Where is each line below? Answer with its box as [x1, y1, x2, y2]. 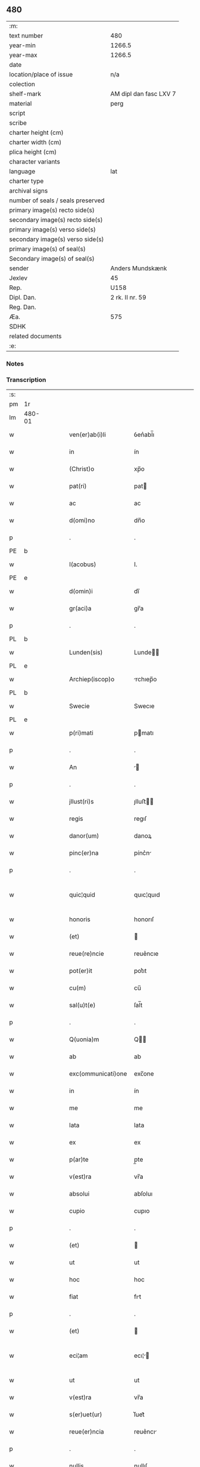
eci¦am [69, 1351, 88, 1360]
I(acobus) [69, 560, 96, 569]
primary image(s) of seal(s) [9, 245, 86, 253]
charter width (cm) [9, 138, 62, 146]
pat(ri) [69, 482, 87, 490]
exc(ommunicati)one [69, 1070, 127, 1078]
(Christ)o [69, 465, 95, 473]
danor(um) [69, 832, 99, 840]
